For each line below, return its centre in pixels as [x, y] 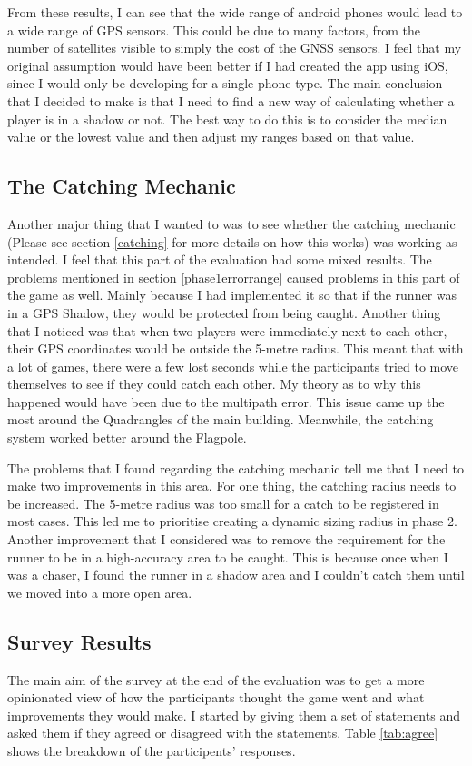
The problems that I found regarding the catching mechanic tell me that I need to [236, 468]
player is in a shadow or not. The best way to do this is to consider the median [227, 119]
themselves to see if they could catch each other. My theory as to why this [214, 384]
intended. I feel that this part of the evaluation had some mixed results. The [220, 259]
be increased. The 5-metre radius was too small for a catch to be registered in [223, 503]
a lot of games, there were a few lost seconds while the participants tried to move [233, 366]
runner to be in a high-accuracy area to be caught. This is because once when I [228, 557]
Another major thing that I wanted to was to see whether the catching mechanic [231, 223]
